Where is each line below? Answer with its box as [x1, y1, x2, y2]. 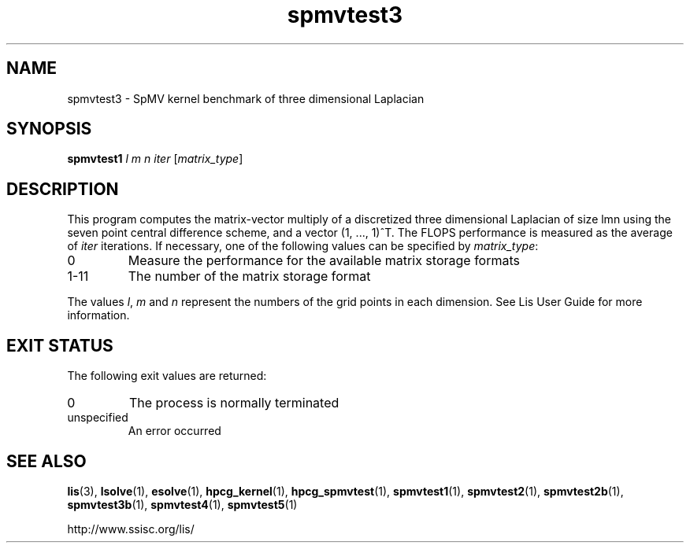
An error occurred [128, 424, 221, 438]
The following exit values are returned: [67, 369, 267, 383]
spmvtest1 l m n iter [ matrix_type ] [67, 152, 243, 166]
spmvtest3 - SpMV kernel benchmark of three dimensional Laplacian [67, 91, 425, 105]
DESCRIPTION [6, 179, 119, 199]
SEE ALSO [6, 451, 87, 471]
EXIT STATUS [6, 335, 113, 356]
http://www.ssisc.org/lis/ [67, 521, 195, 536]
